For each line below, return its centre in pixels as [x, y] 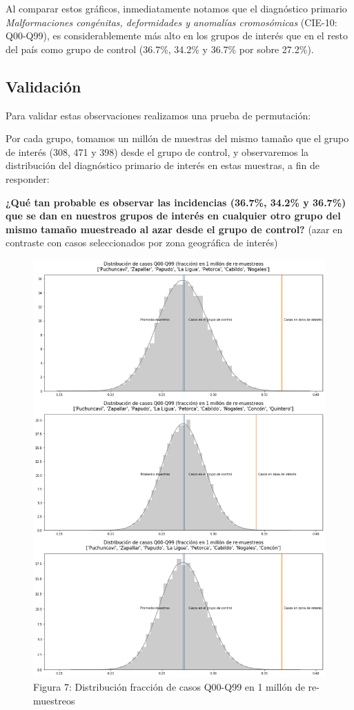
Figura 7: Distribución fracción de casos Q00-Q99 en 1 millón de [169, 687]
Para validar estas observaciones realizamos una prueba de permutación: [158, 115]
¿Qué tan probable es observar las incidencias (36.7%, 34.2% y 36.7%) [176, 202]
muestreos [54, 700]
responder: [28, 178]
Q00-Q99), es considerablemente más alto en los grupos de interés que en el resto [177, 36]
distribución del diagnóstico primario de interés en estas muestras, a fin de [163, 165]
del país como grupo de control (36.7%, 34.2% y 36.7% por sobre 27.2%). [160, 49]
